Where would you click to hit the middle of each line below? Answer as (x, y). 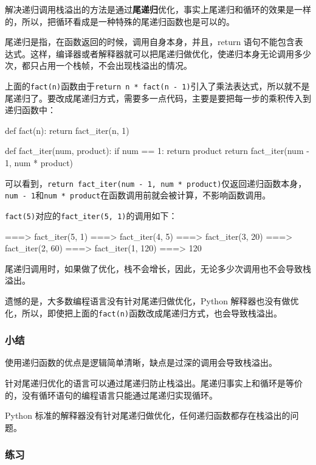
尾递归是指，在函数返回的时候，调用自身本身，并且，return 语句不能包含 (150, 42)
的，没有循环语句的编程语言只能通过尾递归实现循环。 (111, 395)
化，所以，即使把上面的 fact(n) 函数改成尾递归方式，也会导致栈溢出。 (144, 313)
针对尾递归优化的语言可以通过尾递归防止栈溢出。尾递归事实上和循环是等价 (154, 383)
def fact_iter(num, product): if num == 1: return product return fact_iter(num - (157, 151)
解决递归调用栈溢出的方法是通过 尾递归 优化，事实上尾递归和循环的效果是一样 (158, 9)
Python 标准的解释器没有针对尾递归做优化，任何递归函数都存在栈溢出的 (148, 415)
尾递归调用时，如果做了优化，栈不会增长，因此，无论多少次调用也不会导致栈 (158, 268)
